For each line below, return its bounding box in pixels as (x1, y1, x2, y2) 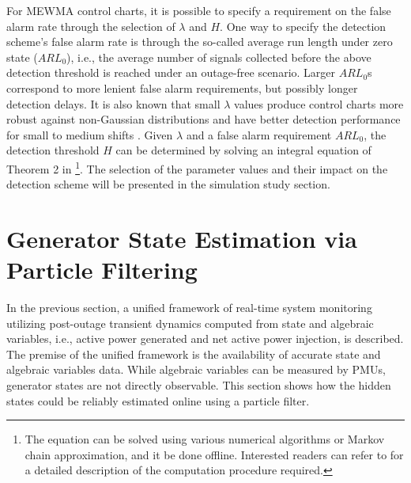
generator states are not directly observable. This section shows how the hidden (6, 377, 391, 394)
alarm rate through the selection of (6, 17, 175, 34)
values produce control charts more (234, 95, 404, 112)
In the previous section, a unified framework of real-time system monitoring (6, 299, 372, 316)
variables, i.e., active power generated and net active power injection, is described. (6, 330, 404, 347)
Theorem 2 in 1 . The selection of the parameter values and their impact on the (6, 158, 388, 177)
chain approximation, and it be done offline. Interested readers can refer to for (25, 446, 404, 462)
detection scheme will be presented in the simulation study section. (6, 176, 330, 192)
